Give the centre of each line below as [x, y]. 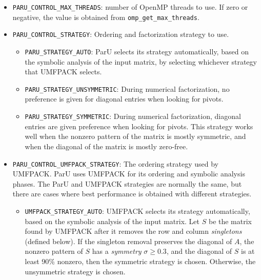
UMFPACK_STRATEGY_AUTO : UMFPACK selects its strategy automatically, [137, 211]
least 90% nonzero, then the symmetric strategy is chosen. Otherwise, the [140, 261]
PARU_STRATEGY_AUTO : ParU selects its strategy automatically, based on [137, 51]
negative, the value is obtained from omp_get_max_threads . [106, 17]
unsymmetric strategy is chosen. [75, 271]
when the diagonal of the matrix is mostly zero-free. [106, 146]
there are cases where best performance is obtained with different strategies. [132, 194]
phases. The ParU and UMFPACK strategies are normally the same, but [127, 183]
